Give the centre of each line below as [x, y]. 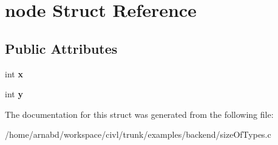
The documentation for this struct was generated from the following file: [139, 114]
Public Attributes [61, 48]
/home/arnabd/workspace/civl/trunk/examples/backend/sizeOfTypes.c [138, 134]
